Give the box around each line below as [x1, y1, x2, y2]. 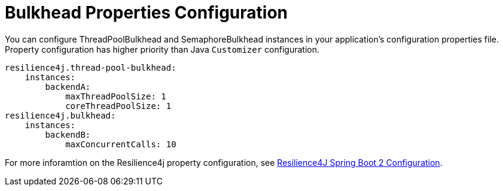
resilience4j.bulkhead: [5, 110, 116, 120]
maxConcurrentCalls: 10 [65, 139, 176, 149]
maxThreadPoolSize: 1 [65, 91, 166, 101]
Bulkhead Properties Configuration [5, 2, 288, 23]
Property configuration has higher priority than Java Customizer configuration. [5, 44, 319, 54]
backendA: [45, 81, 91, 92]
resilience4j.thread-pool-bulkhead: [5, 62, 176, 72]
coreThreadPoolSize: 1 [65, 101, 172, 111]
